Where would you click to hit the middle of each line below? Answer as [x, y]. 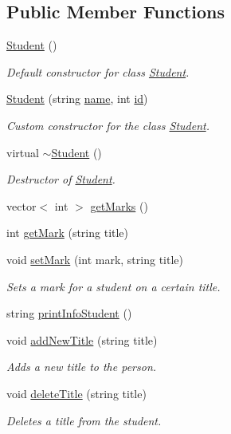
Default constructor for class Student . [98, 71]
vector [22, 205]
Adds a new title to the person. [82, 367]
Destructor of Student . [61, 179]
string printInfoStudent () [69, 313]
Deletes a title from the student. [84, 420]
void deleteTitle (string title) [76, 393]
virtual [23, 152]
